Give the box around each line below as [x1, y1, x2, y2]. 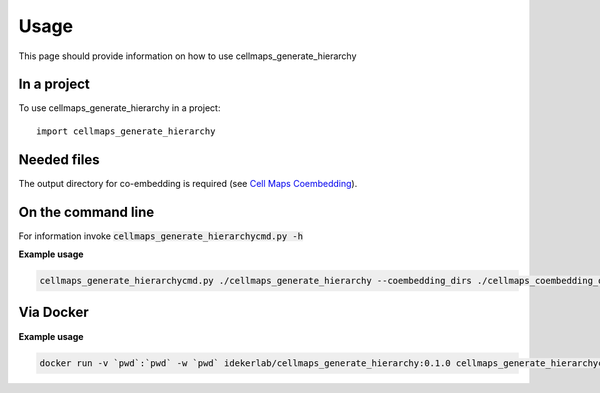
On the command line [18, 203, 155, 220]
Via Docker [18, 304, 89, 321]
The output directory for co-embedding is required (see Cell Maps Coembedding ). [18, 177, 358, 189]
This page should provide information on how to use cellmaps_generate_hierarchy [18, 50, 357, 62]
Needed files [18, 151, 100, 168]
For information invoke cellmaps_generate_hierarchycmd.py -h [18, 230, 304, 242]
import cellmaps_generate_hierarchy [36, 125, 216, 137]
